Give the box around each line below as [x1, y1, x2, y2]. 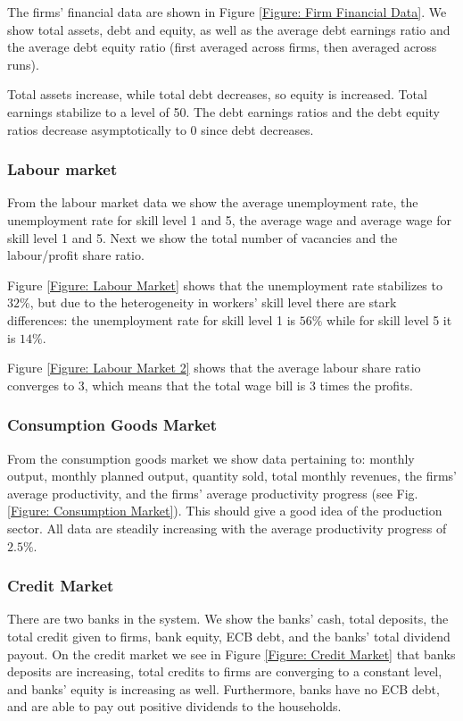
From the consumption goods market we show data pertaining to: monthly [7, 449, 415, 467]
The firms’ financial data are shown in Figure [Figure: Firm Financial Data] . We [7, 3, 447, 21]
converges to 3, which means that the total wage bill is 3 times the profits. [7, 375, 414, 394]
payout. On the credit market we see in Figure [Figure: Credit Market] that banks [7, 644, 456, 663]
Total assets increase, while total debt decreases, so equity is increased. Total [7, 85, 427, 104]
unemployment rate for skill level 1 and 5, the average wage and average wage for [7, 210, 451, 229]
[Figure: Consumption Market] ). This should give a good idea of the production [7, 501, 442, 520]
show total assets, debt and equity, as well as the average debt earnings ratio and [7, 20, 451, 38]
